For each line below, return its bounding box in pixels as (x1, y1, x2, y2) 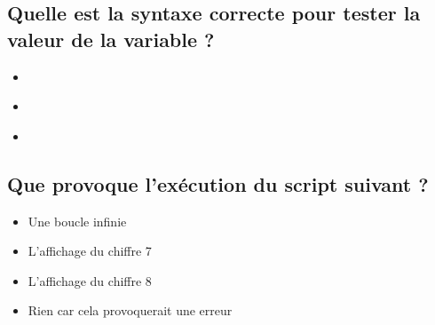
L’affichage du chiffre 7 (28, 242, 152, 260)
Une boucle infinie (28, 211, 127, 230)
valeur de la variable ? (7, 25, 215, 52)
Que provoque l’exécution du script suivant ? (7, 170, 429, 197)
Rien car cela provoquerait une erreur (28, 301, 233, 320)
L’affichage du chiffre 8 (28, 271, 152, 289)
